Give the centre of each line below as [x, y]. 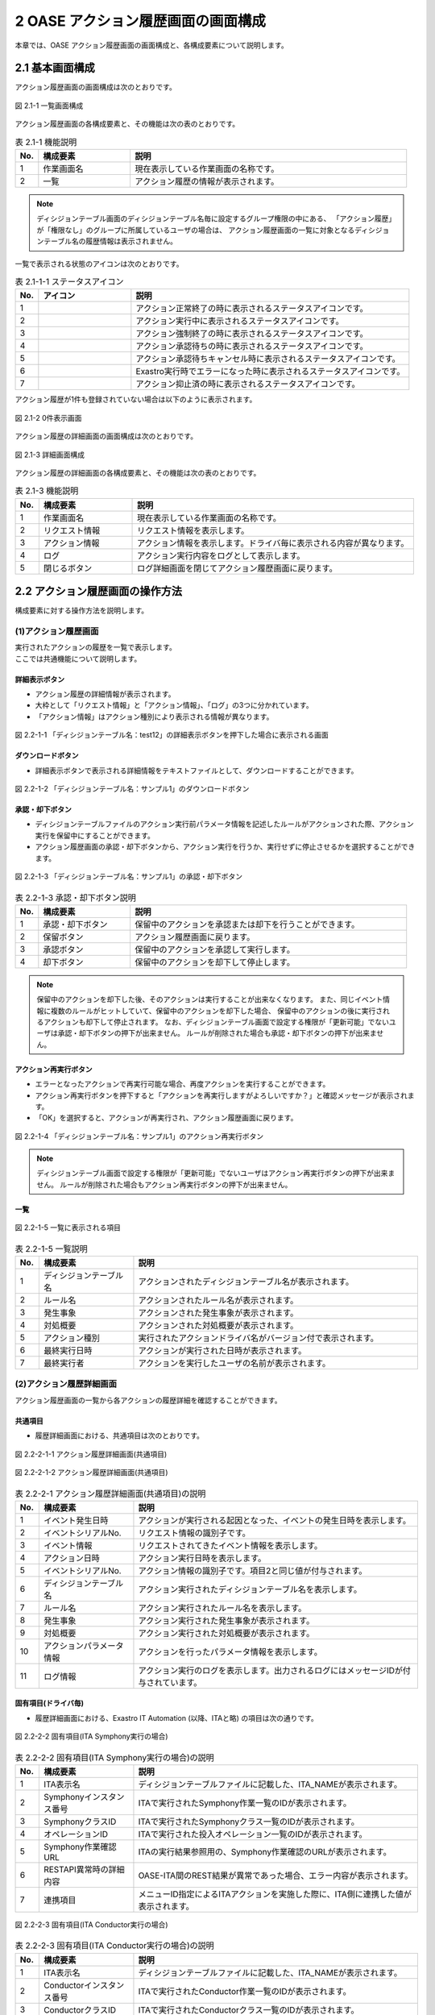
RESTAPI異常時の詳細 [84, 1869]
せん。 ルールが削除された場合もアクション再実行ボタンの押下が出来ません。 [164, 1184]
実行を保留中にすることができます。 [95, 835]
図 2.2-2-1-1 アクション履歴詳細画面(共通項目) [91, 1454]
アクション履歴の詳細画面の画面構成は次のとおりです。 [106, 436]
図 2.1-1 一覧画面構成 [49, 106]
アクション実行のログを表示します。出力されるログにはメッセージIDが [270, 1670]
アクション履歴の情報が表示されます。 [207, 181]
